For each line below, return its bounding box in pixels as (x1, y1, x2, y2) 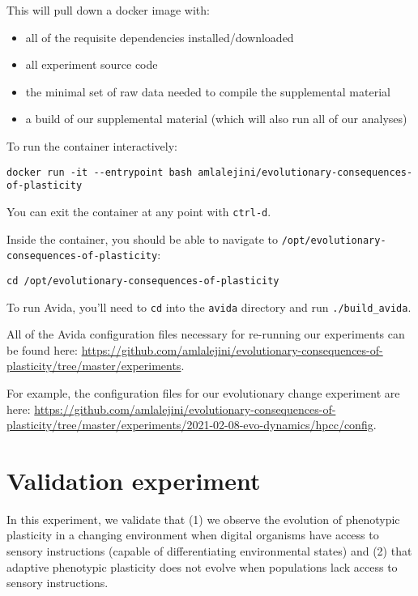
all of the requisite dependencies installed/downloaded (25, 28, 294, 45)
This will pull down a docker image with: (6, 2, 210, 18)
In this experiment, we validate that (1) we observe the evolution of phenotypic (6, 510, 400, 527)
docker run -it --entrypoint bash (6, 166, 193, 178)
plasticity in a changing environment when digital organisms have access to (6, 526, 379, 543)
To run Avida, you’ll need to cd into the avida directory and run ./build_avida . (6, 298, 412, 315)
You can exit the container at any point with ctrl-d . (6, 202, 271, 219)
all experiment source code (25, 56, 158, 73)
